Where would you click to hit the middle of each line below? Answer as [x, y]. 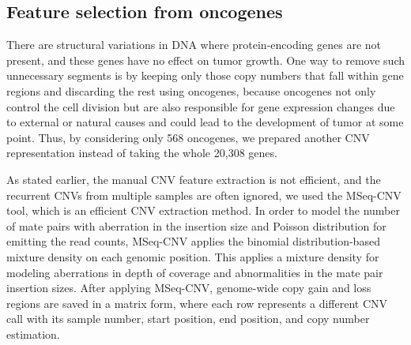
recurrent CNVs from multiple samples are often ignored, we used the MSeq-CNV [204, 195]
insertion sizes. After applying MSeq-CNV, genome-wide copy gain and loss [189, 288]
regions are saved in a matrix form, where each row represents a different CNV [197, 303]
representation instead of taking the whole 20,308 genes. [142, 153]
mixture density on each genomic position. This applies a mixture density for [193, 256]
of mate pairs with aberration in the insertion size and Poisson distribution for [196, 225]
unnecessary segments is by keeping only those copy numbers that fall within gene [205, 75]
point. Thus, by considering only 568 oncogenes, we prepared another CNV [188, 137]
